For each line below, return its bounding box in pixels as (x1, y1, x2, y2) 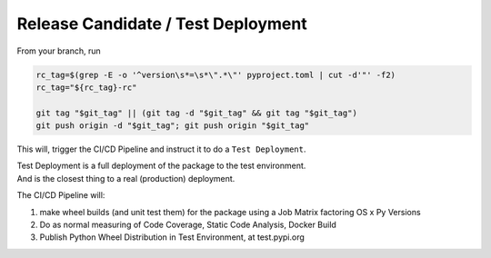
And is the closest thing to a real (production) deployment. (16, 173, 235, 184)
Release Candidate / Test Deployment (16, 14, 308, 34)
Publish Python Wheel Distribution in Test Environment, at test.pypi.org (39, 232, 305, 243)
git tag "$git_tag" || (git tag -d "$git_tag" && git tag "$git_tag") (35, 107, 358, 118)
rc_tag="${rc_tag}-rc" (35, 82, 137, 93)
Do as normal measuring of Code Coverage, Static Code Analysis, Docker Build (39, 219, 336, 231)
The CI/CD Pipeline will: (16, 190, 105, 201)
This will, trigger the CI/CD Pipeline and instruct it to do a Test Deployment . (16, 144, 306, 154)
